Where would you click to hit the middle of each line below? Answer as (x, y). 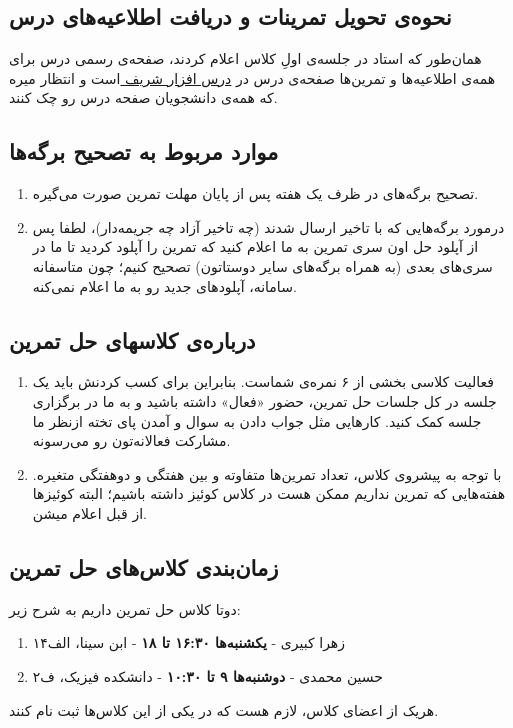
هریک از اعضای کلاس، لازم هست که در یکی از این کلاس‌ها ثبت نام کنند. (224, 709)
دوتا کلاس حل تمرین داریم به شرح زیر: (125, 608)
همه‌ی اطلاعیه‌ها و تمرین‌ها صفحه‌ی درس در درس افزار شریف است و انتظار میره (252, 77)
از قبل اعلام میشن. (89, 512)
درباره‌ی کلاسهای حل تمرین (132, 339)
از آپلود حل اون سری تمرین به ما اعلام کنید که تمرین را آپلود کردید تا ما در (255, 246)
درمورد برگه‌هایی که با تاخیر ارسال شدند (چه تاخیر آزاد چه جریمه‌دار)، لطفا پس (268, 226)
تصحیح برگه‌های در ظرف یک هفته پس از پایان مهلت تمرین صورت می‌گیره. (255, 193)
